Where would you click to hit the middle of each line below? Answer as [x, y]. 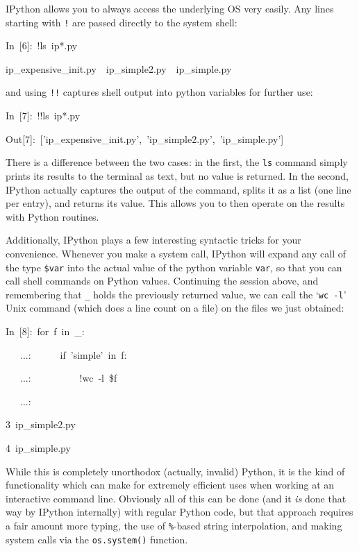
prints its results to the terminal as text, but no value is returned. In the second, [177, 175]
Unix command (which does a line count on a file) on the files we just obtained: [175, 308]
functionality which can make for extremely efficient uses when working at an [170, 485]
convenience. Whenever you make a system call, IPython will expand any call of [176, 253]
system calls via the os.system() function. [97, 539]
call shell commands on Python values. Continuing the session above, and [162, 281]
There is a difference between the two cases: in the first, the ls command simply [177, 162]
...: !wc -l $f [68, 378]
